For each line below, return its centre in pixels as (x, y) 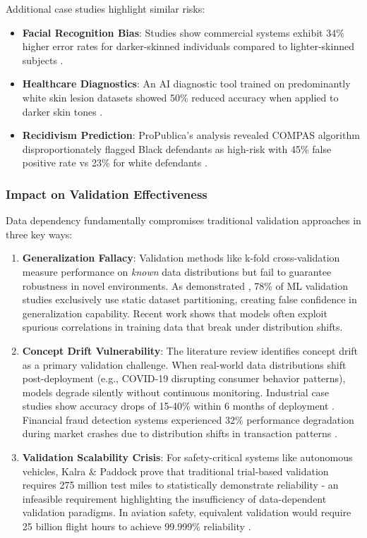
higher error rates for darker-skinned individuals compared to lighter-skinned (188, 46)
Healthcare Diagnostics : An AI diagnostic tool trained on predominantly (186, 84)
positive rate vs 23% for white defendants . (115, 163)
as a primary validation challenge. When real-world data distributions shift (184, 364)
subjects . (43, 60)
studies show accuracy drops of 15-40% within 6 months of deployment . (179, 406)
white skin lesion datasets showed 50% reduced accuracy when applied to (180, 97)
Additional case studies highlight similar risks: (106, 8)
